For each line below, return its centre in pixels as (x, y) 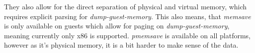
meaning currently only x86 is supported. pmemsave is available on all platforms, (127, 35)
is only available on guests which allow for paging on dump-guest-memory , (117, 26)
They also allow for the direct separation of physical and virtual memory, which (126, 6)
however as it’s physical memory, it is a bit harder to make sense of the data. (121, 45)
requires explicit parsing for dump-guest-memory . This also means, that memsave (127, 16)
